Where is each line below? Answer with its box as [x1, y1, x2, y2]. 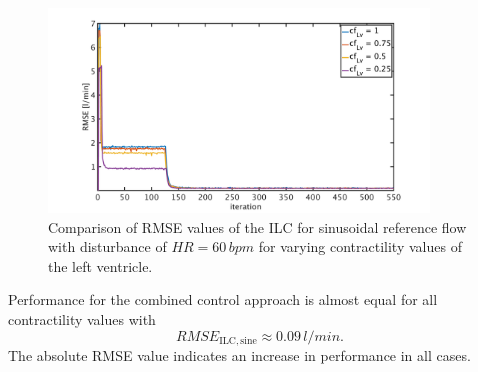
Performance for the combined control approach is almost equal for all [8, 289, 438, 310]
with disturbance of [48, 236, 167, 257]
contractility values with [8, 308, 156, 329]
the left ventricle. [48, 255, 153, 276]
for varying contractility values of [258, 236, 462, 257]
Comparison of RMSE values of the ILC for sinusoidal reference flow [48, 216, 467, 237]
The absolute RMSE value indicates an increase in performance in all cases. [8, 344, 471, 365]
